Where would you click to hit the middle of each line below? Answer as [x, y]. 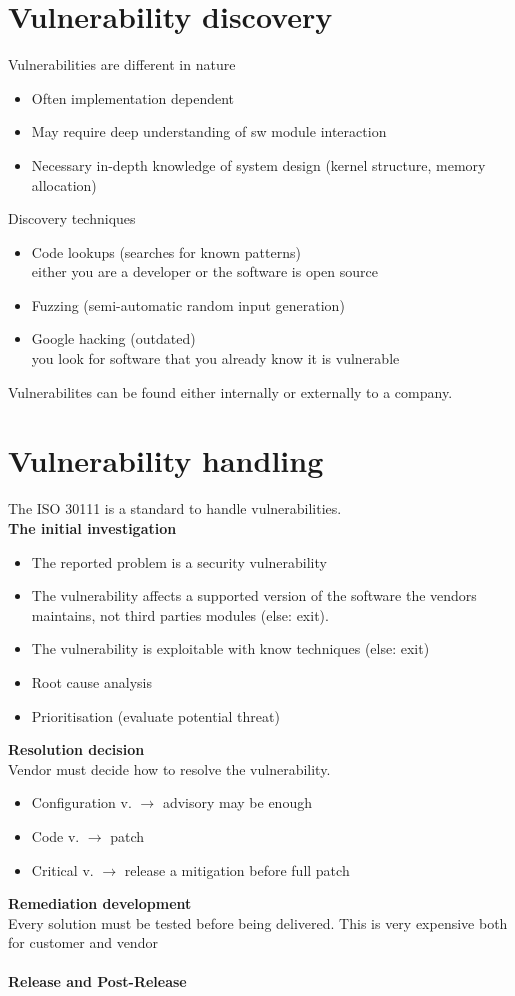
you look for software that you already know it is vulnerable [215, 358]
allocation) [64, 184]
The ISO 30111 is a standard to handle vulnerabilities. [175, 508]
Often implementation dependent [133, 97]
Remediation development [100, 903]
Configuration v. [81, 802]
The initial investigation [92, 527]
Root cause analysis [91, 681]
